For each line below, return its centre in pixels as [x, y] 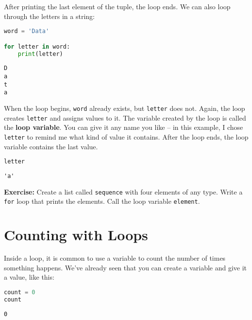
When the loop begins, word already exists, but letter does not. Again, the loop [125, 108]
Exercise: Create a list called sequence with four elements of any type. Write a [123, 191]
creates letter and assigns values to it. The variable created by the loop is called [125, 117]
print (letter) [40, 54]
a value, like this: [29, 277]
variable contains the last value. [51, 146]
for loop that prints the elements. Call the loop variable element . [102, 201]
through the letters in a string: [49, 16]
